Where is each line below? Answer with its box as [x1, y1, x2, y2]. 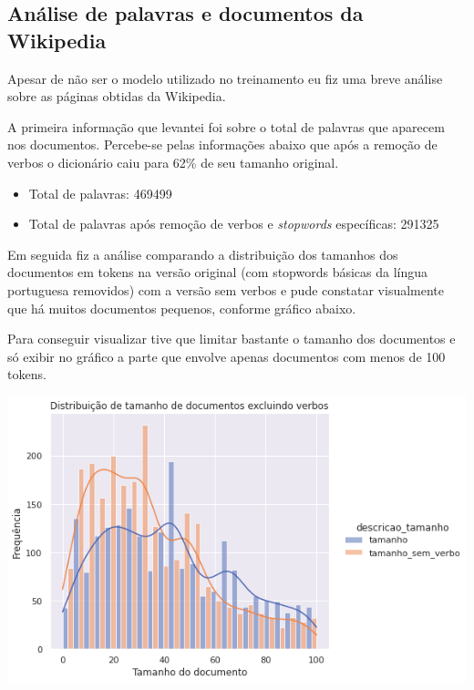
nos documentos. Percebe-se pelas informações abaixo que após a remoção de [7, 135, 438, 154]
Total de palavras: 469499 [28, 183, 172, 202]
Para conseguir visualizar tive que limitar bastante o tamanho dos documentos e [7, 329, 456, 348]
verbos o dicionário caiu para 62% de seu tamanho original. [7, 152, 339, 171]
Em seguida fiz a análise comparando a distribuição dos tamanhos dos [7, 244, 398, 263]
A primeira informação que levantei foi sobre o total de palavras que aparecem [7, 117, 445, 136]
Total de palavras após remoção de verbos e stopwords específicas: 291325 [28, 214, 439, 233]
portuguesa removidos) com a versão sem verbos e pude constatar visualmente [7, 280, 445, 299]
